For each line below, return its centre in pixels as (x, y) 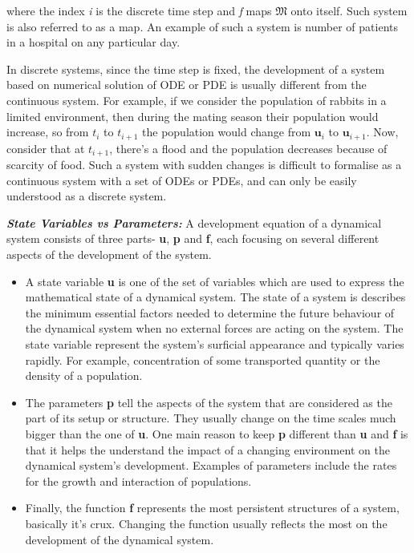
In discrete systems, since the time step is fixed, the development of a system (196, 69)
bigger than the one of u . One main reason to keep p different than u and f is (217, 433)
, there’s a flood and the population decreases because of (248, 148)
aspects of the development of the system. (109, 254)
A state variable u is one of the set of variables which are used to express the (215, 281)
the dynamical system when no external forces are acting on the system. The (214, 328)
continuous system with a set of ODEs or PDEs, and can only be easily (182, 180)
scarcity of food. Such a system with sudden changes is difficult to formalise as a (204, 165)
